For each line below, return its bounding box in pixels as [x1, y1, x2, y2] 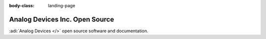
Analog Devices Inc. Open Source [9, 15, 114, 24]
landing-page [48, 3, 76, 8]
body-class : [9, 3, 34, 8]
